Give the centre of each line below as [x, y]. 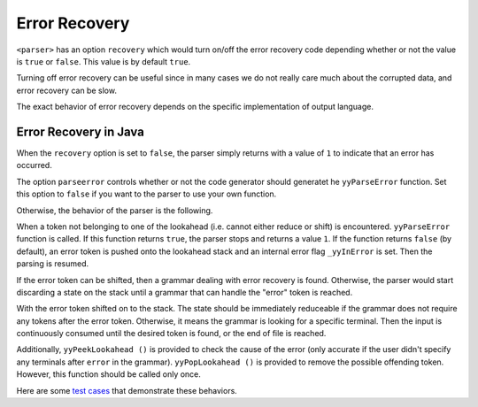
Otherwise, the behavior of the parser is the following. [115, 210]
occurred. [34, 165]
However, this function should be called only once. [108, 374]
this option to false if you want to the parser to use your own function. [146, 194]
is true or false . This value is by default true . [104, 61]
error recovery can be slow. [66, 90]
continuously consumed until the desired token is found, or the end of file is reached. [171, 334]
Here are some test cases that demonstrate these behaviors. [127, 390]
